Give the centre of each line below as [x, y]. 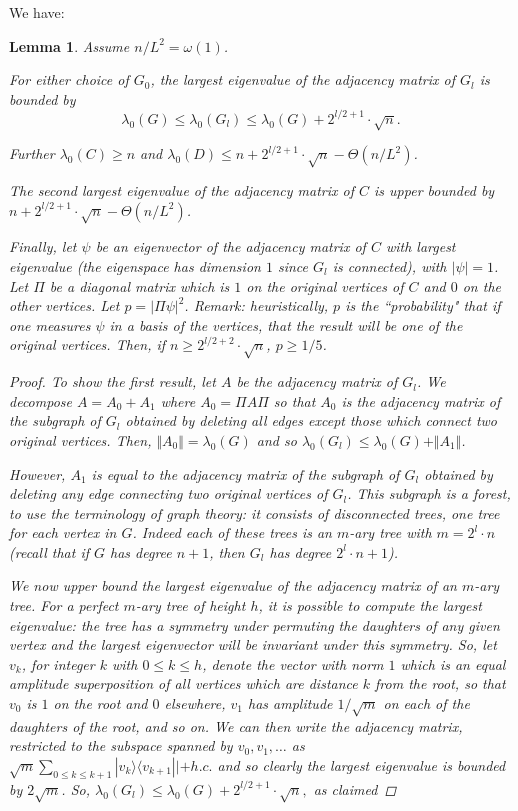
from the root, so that [440, 683]
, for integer [58, 663]
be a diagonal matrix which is [139, 285]
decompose [40, 400]
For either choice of [69, 79]
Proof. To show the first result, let [112, 381]
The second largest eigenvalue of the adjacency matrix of [182, 190]
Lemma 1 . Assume [69, 45]
